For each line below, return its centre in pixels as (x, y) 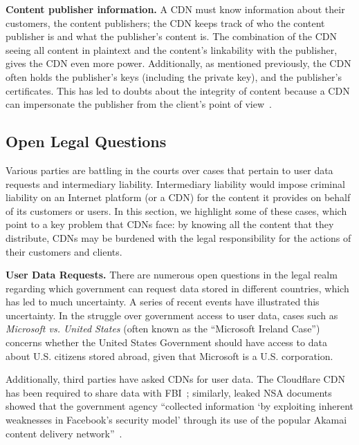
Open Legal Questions (86, 141)
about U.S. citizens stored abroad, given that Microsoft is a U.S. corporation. (169, 356)
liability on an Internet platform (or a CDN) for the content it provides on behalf (178, 197)
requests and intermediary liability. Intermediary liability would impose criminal (175, 183)
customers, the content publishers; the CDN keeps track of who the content (165, 22)
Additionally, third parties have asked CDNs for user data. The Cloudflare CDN (175, 379)
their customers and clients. (64, 251)
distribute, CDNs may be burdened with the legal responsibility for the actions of (178, 237)
